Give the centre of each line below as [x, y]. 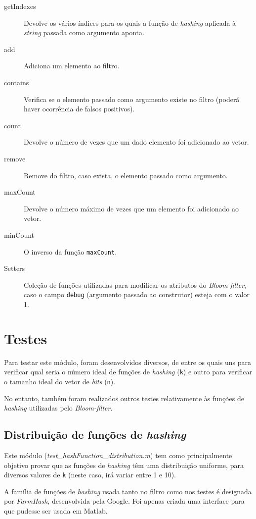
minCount [19, 234]
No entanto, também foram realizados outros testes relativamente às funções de [124, 398]
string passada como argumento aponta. [84, 32]
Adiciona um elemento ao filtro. [72, 66]
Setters [15, 268]
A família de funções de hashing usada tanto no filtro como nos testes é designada [128, 491]
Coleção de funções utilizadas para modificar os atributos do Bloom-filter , [135, 285]
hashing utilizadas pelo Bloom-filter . [58, 408]
